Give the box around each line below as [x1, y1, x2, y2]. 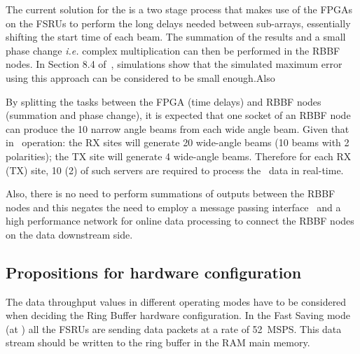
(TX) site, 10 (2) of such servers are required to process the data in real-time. [6, 162, 344, 177]
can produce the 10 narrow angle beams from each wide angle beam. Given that [6, 121, 349, 136]
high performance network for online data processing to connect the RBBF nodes [6, 213, 354, 228]
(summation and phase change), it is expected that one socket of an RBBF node [6, 108, 351, 122]
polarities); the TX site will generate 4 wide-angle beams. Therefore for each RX [6, 148, 352, 163]
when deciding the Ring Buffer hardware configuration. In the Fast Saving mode [6, 308, 351, 323]
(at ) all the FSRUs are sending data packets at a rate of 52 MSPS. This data [6, 321, 342, 336]
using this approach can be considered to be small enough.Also [6, 70, 275, 85]
